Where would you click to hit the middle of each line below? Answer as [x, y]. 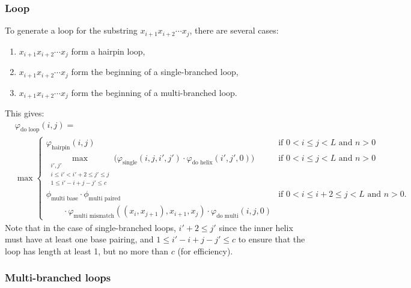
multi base [65, 199]
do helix [202, 163]
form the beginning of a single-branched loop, [155, 72]
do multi [227, 216]
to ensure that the [272, 239]
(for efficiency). [205, 250]
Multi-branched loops [58, 277]
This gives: [25, 113]
